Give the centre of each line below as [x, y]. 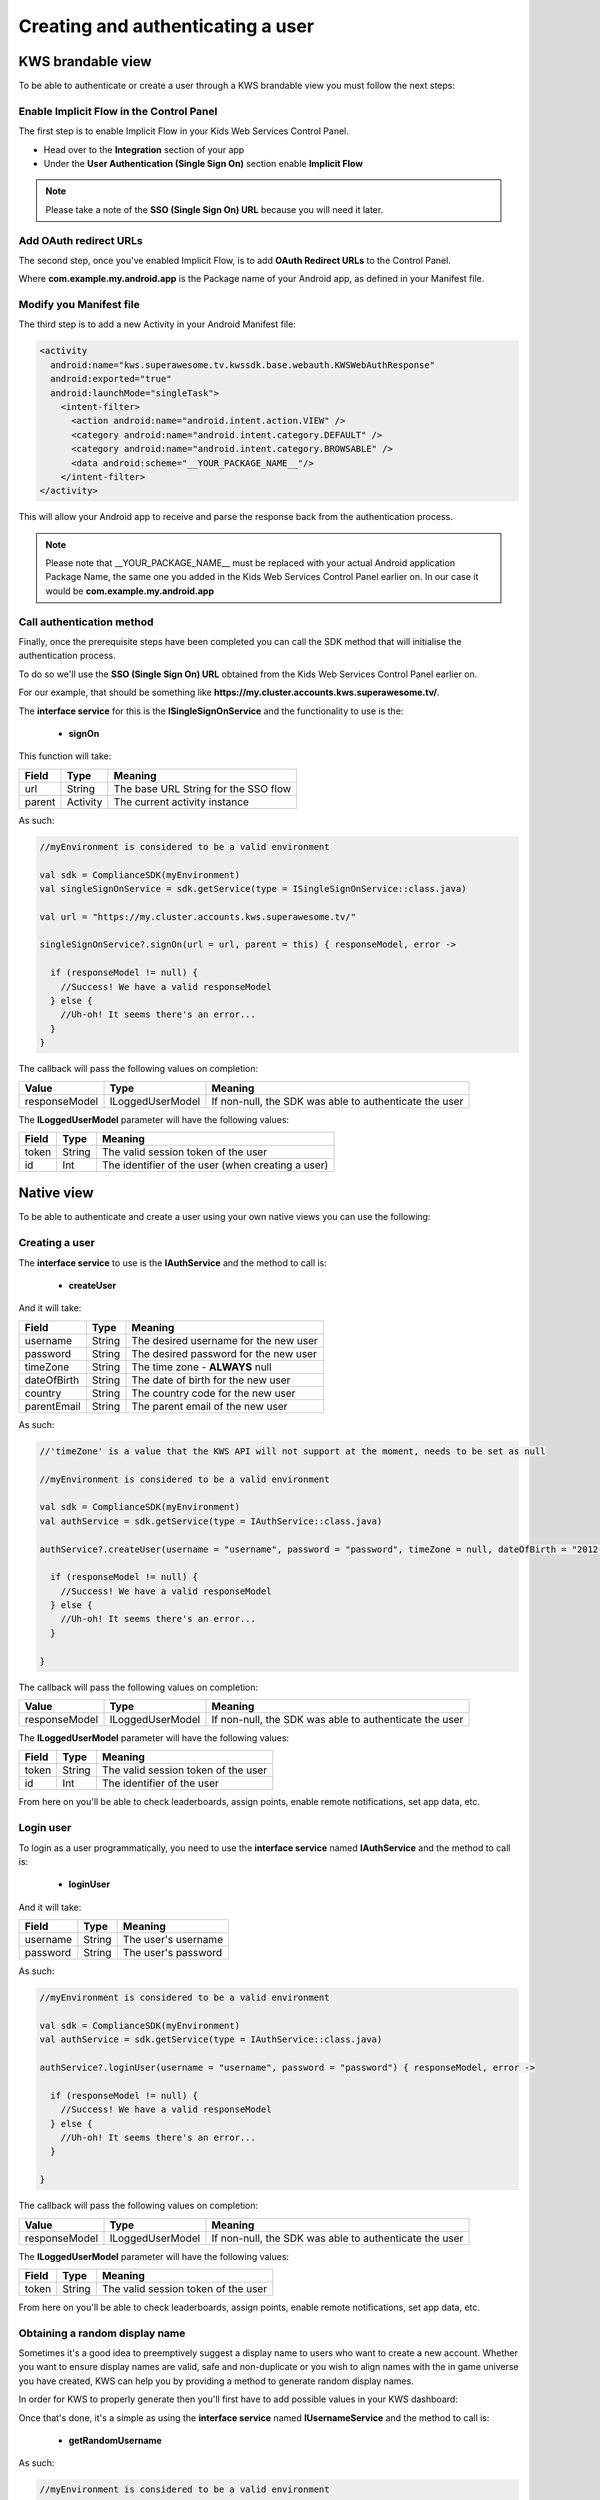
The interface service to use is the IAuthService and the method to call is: [172, 1262]
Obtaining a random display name [102, 2333]
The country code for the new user [213, 1393]
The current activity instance [181, 802]
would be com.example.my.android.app [130, 591]
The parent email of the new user [209, 1406]
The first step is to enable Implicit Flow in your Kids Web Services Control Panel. [184, 131]
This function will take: [65, 756]
